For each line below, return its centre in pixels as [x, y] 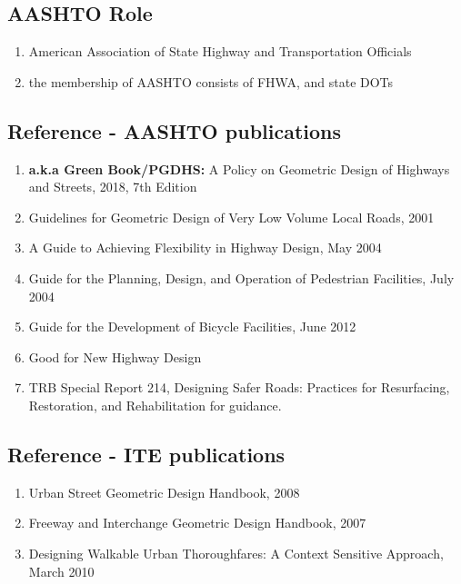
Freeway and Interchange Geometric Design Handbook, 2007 [197, 523]
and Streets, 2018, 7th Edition [113, 187]
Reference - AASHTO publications [175, 130]
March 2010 [61, 571]
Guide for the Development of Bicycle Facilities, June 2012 [192, 327]
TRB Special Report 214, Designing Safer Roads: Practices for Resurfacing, [239, 387]
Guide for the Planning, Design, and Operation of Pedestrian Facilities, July [241, 277]
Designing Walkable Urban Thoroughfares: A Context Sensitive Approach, [236, 553]
